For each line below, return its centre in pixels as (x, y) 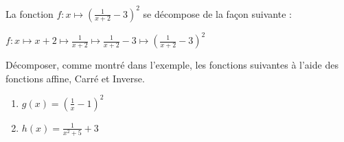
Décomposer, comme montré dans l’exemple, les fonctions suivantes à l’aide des (172, 64)
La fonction (30, 13)
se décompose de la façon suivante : (217, 13)
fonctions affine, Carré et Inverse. (75, 78)
